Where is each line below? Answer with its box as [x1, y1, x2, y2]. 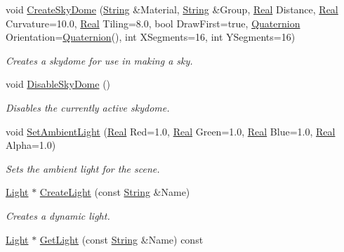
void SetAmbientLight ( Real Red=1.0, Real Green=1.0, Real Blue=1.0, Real [6, 124, 336, 138]
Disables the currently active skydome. [6, 100, 170, 114]
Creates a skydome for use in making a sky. [6, 53, 193, 67]
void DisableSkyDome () [6, 77, 111, 91]
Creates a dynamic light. [6, 208, 110, 223]
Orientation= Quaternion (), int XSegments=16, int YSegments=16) [6, 29, 296, 44]
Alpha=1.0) [6, 138, 56, 152]
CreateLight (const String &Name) [39, 185, 190, 199]
